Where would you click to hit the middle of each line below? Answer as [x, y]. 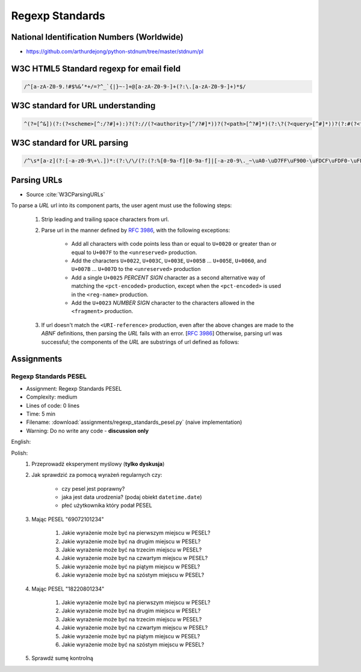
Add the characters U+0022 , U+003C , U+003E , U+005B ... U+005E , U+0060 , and [169, 261]
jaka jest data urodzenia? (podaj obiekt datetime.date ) [132, 497]
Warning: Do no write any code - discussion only [88, 431]
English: [21, 442]
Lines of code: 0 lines [53, 405]
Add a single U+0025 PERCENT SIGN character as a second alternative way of [168, 278]
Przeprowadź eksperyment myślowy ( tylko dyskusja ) [98, 464]
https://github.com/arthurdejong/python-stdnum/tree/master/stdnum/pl [115, 52]
